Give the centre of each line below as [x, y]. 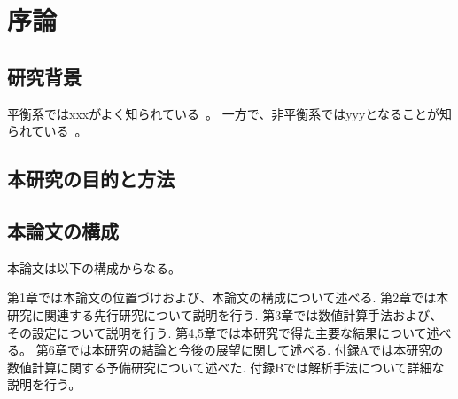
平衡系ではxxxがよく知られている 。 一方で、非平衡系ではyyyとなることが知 [229, 113]
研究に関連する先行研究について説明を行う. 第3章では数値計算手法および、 [225, 314]
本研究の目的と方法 [91, 179]
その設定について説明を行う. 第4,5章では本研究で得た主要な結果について [217, 332]
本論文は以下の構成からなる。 [94, 267]
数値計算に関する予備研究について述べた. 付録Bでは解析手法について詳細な [226, 367]
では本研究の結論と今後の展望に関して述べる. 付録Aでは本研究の [255, 350]
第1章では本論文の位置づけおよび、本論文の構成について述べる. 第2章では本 [228, 297]
